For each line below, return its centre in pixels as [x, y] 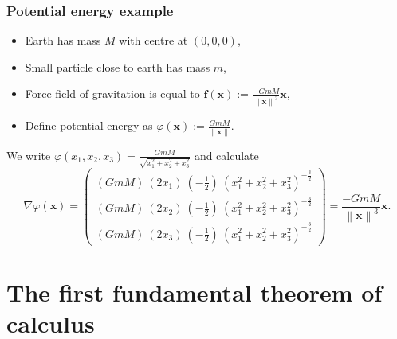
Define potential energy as [89, 125]
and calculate [226, 155]
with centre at [153, 40]
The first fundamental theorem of [195, 292]
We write [29, 155]
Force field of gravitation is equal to [112, 94]
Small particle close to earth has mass [118, 66]
